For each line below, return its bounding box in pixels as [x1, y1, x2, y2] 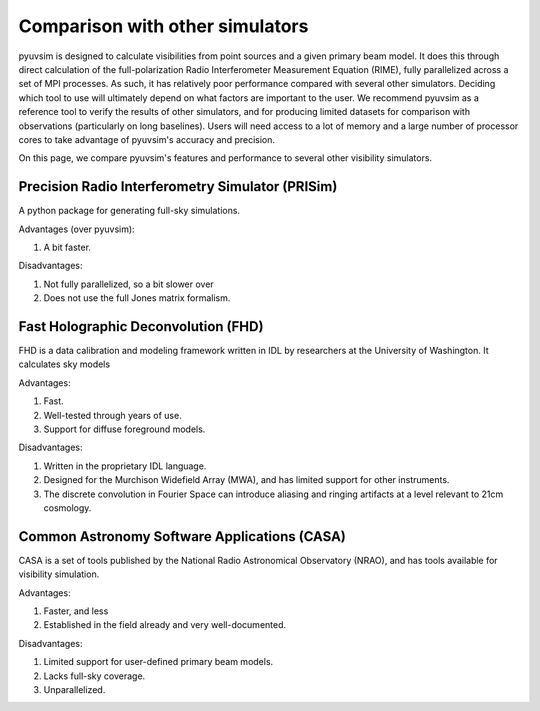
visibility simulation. [18, 568, 100, 580]
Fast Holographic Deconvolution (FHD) [18, 318, 264, 335]
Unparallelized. [43, 683, 106, 695]
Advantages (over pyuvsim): [18, 223, 135, 235]
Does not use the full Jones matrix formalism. [43, 292, 231, 304]
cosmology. [43, 501, 92, 514]
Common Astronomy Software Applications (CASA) [18, 528, 347, 545]
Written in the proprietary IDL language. [43, 460, 207, 472]
